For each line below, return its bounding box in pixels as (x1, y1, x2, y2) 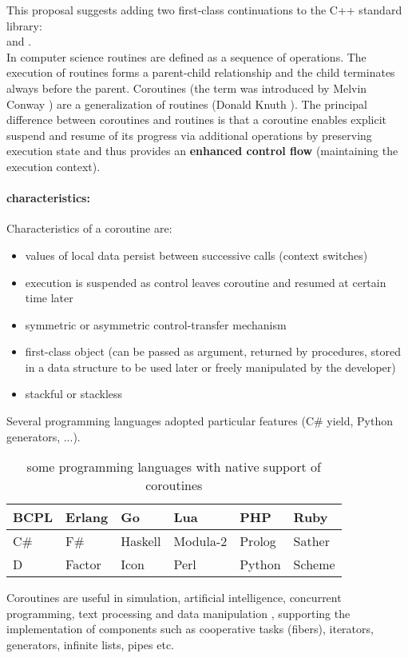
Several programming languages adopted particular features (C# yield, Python (6, 413, 394, 429)
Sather (293, 532, 330, 551)
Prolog (240, 532, 276, 551)
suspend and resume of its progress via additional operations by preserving (6, 126, 372, 143)
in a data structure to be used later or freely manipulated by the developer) (25, 358, 396, 375)
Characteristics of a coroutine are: (6, 220, 172, 237)
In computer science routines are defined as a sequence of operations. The (6, 48, 366, 65)
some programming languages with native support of (26, 457, 321, 477)
